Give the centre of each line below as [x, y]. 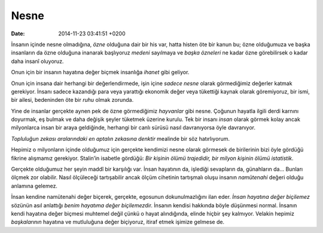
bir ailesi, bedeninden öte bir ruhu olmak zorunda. [72, 100]
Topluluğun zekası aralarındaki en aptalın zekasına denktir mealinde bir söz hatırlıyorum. [121, 138]
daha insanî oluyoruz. [37, 61]
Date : [18, 34]
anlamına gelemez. [34, 186]
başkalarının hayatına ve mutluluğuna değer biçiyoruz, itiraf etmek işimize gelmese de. [118, 222]
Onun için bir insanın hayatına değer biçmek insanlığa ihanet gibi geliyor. [100, 72]
